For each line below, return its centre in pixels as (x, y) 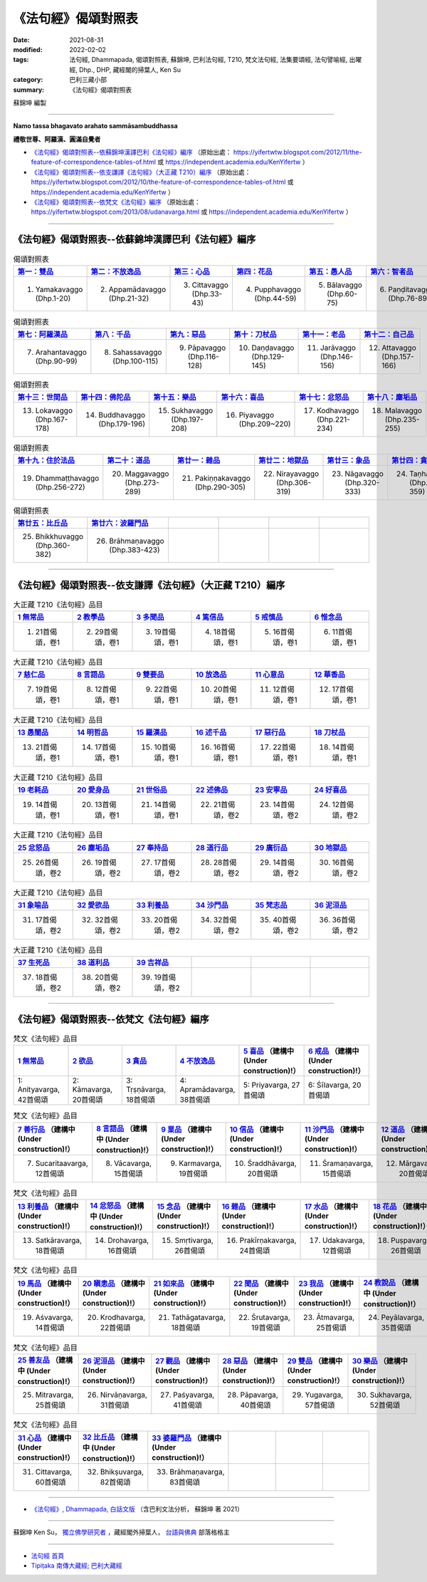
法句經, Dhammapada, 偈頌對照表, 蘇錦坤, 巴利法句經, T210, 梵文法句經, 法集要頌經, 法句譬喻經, (209, 60)
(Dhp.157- (398, 357)
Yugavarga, (324, 1395)
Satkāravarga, (58, 1240)
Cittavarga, (54, 1472)
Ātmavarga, (336, 1318)
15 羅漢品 (152, 732)
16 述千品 (211, 732)
